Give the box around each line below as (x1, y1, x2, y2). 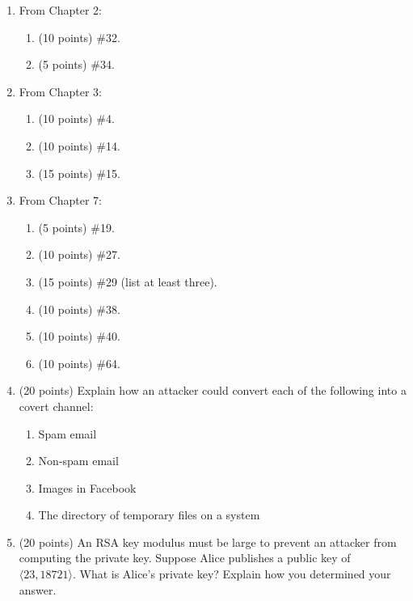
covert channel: (19, 397, 94, 414)
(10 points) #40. (38, 328, 120, 345)
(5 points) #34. (38, 56, 115, 73)
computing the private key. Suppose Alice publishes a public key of (19, 549, 351, 566)
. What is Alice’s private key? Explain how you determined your (72, 565, 391, 582)
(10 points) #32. (38, 28, 120, 45)
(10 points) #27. (38, 246, 120, 263)
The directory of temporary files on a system (38, 506, 260, 523)
